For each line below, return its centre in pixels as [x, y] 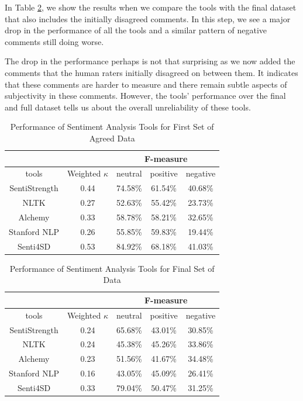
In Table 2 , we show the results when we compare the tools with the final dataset [151, 7]
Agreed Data [112, 138]
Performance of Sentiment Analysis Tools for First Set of [112, 127]
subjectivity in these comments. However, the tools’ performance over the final [145, 96]
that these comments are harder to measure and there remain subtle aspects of [146, 84]
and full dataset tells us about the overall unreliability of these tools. [128, 107]
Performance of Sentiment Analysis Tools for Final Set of [112, 268]
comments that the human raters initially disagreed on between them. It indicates [151, 72]
